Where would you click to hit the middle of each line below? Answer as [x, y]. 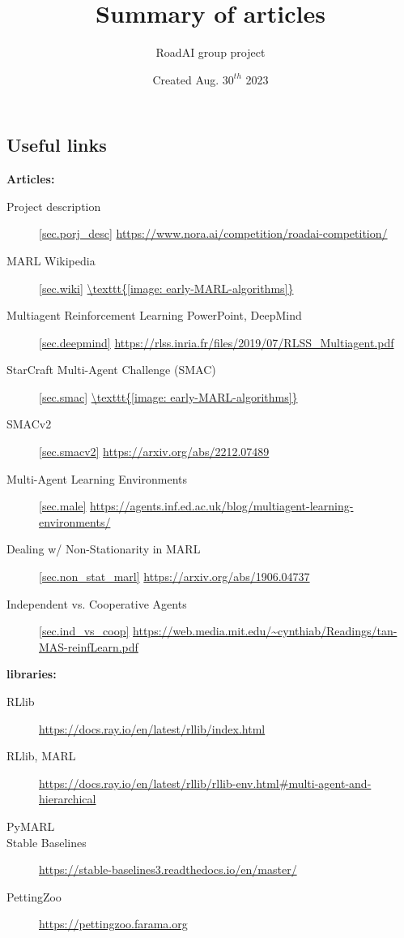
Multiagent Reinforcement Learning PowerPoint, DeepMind [154, 315]
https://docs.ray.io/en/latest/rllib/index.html [152, 728]
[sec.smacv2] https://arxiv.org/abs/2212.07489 [154, 452]
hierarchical [68, 799]
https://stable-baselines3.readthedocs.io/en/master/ [168, 869]
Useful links [57, 145]
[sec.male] [63, 506]
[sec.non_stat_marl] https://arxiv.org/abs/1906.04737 [174, 577]
